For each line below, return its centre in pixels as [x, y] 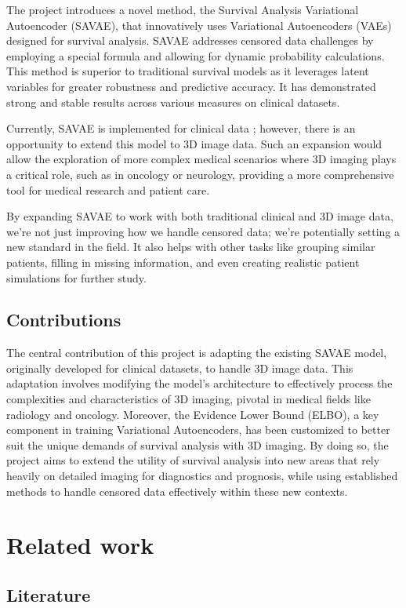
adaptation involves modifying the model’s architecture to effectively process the [199, 383]
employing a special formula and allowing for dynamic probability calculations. [196, 55]
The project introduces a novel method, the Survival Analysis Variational [183, 9]
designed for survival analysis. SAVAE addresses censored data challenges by [190, 40]
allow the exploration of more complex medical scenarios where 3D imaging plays [201, 159]
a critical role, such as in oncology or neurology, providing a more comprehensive [200, 174]
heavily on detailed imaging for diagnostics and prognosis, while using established [202, 476]
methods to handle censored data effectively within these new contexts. [177, 491]
